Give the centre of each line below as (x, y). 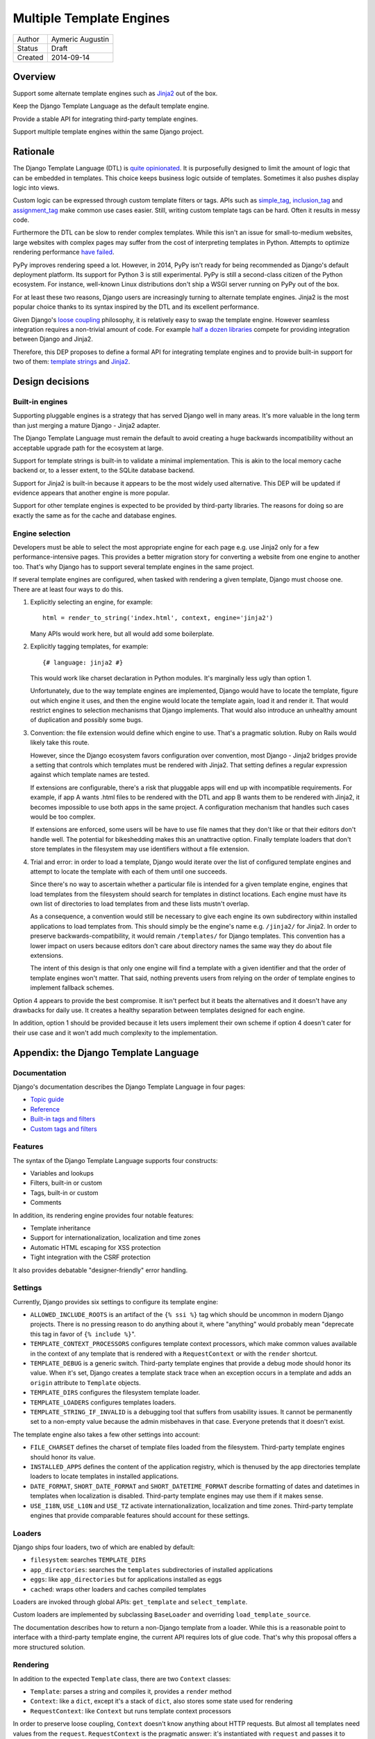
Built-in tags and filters (63, 1119)
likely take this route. (60, 743)
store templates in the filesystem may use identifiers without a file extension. (140, 849)
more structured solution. (49, 1647)
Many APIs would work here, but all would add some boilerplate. (122, 634)
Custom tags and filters (64, 1129)
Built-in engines (40, 401)
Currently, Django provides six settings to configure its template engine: (116, 1301)
